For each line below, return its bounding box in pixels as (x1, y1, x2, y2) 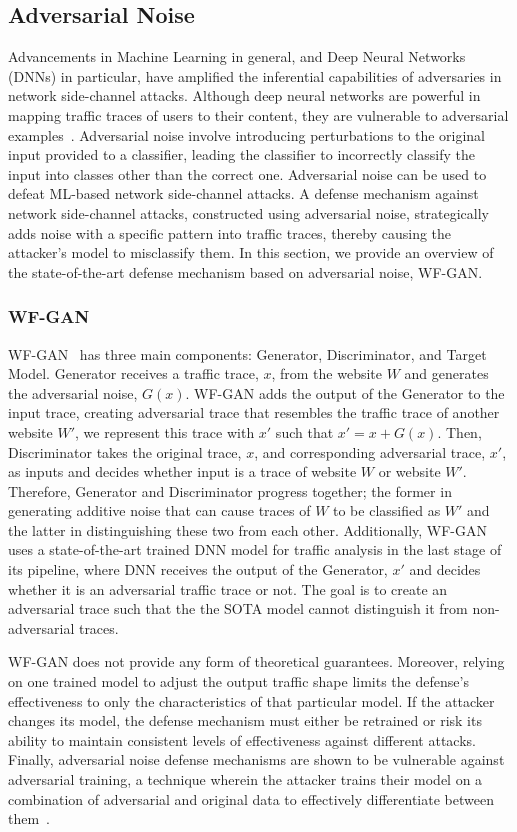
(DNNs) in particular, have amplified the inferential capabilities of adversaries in (8, 65, 502, 86)
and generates (404, 363, 489, 384)
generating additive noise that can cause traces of (8, 500, 311, 521)
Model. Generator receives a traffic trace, (8, 363, 259, 384)
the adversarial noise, (8, 382, 138, 403)
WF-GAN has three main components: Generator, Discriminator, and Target (8, 343, 487, 364)
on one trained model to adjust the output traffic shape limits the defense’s (8, 671, 469, 692)
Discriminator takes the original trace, (8, 441, 242, 462)
